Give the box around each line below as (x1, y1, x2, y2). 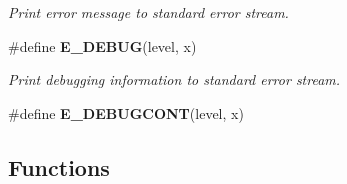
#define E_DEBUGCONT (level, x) (8, 102, 244, 123)
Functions (8, 151, 110, 182)
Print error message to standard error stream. (8, 2, 289, 22)
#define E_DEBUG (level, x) (8, 35, 197, 56)
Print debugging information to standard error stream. (8, 69, 341, 90)
